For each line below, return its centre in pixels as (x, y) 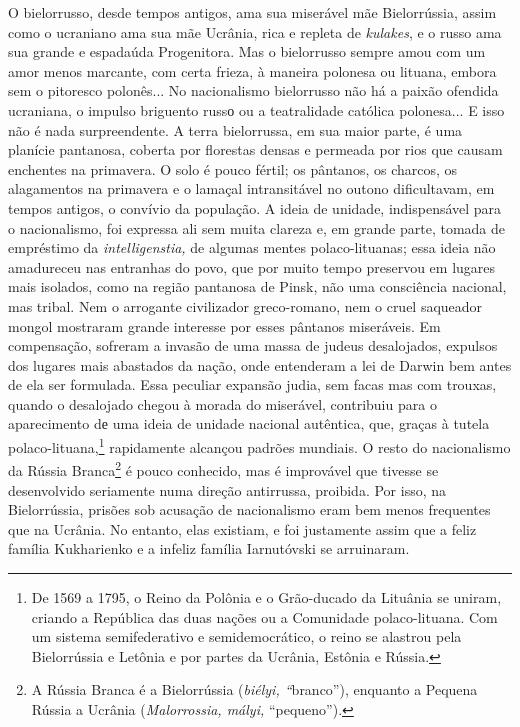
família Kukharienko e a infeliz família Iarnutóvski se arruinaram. (209, 548)
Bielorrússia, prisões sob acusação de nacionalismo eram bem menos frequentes (249, 509)
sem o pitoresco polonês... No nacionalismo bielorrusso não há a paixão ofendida (253, 90)
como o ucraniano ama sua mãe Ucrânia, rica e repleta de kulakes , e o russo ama (255, 31)
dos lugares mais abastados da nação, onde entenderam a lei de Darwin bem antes (260, 364)
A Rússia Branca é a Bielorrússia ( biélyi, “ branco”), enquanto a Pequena (254, 689)
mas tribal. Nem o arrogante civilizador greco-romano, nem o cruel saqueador (245, 305)
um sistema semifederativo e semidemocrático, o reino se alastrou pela (246, 636)
